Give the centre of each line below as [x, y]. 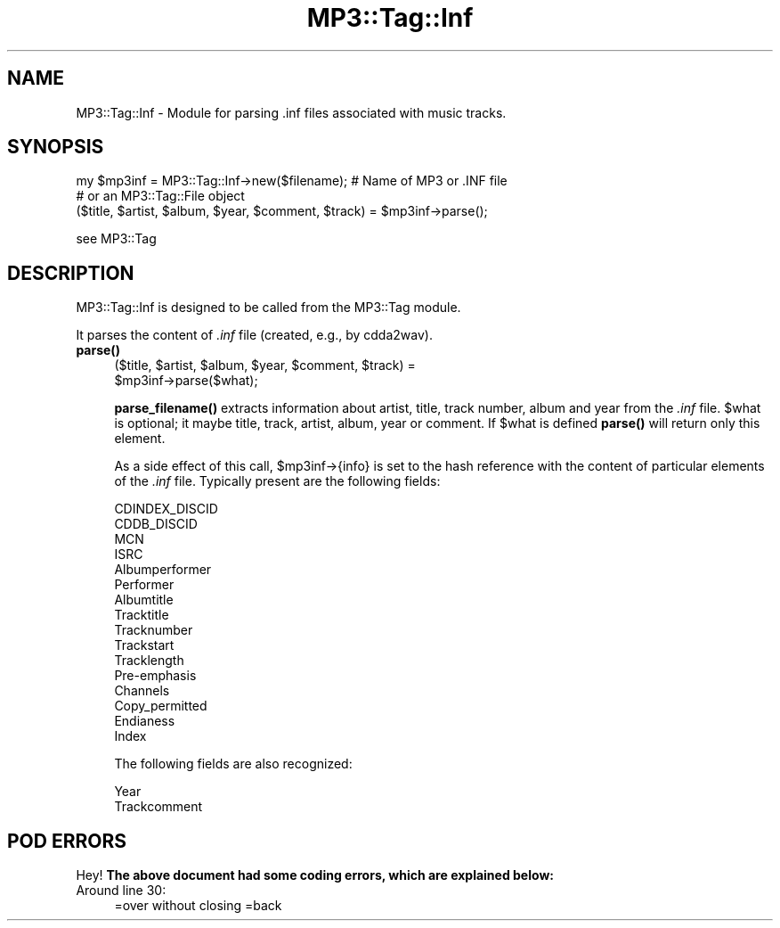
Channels [142, 691]
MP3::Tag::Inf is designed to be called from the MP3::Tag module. [268, 308]
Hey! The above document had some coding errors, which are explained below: [315, 875]
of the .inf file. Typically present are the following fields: [277, 481]
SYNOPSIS [56, 147]
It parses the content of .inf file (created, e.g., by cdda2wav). [254, 335]
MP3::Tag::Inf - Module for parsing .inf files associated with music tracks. [291, 112]
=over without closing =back [198, 906]
